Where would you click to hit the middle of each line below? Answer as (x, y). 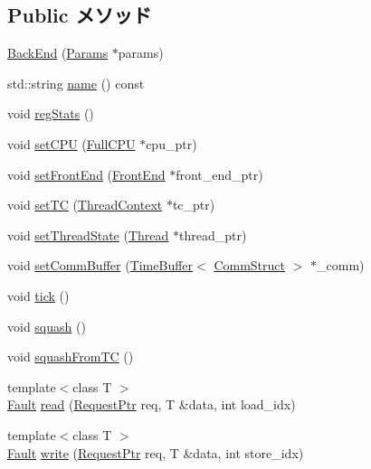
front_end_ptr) (219, 174)
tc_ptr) (194, 205)
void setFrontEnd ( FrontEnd (86, 174)
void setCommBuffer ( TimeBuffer (100, 265)
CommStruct (250, 265)
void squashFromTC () (71, 356)
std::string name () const (76, 83)
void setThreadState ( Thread (88, 234)
